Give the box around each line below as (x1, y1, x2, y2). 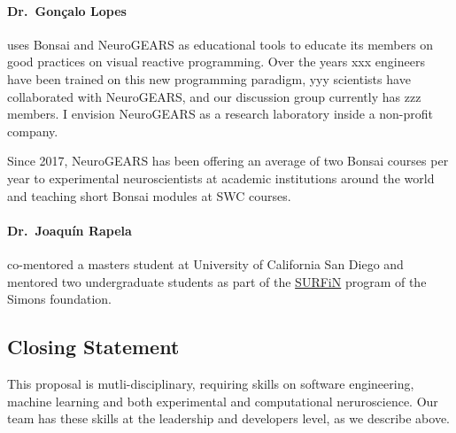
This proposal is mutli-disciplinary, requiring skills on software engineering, (7, 374, 414, 392)
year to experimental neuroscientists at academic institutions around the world (7, 168, 435, 187)
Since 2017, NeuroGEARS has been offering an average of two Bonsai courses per (7, 151, 449, 170)
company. (7, 121, 58, 140)
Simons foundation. (7, 290, 112, 308)
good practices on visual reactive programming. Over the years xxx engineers (7, 52, 425, 71)
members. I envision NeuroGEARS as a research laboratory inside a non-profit (7, 104, 434, 123)
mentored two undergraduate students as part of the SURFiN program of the (7, 272, 427, 290)
